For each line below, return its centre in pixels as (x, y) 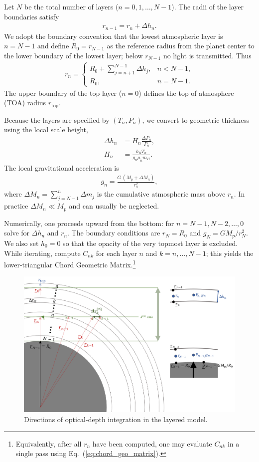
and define (53, 46)
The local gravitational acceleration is (62, 167)
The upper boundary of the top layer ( (63, 93)
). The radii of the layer (207, 6)
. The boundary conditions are (114, 233)
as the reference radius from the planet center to (181, 46)
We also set (21, 243)
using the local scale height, (46, 129)
